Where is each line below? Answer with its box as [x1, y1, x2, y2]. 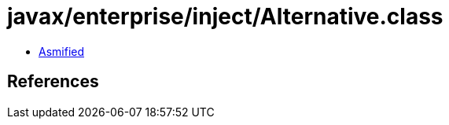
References [7, 72, 99, 92]
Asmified [39, 44, 85, 58]
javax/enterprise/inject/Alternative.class [7, 3, 443, 30]
